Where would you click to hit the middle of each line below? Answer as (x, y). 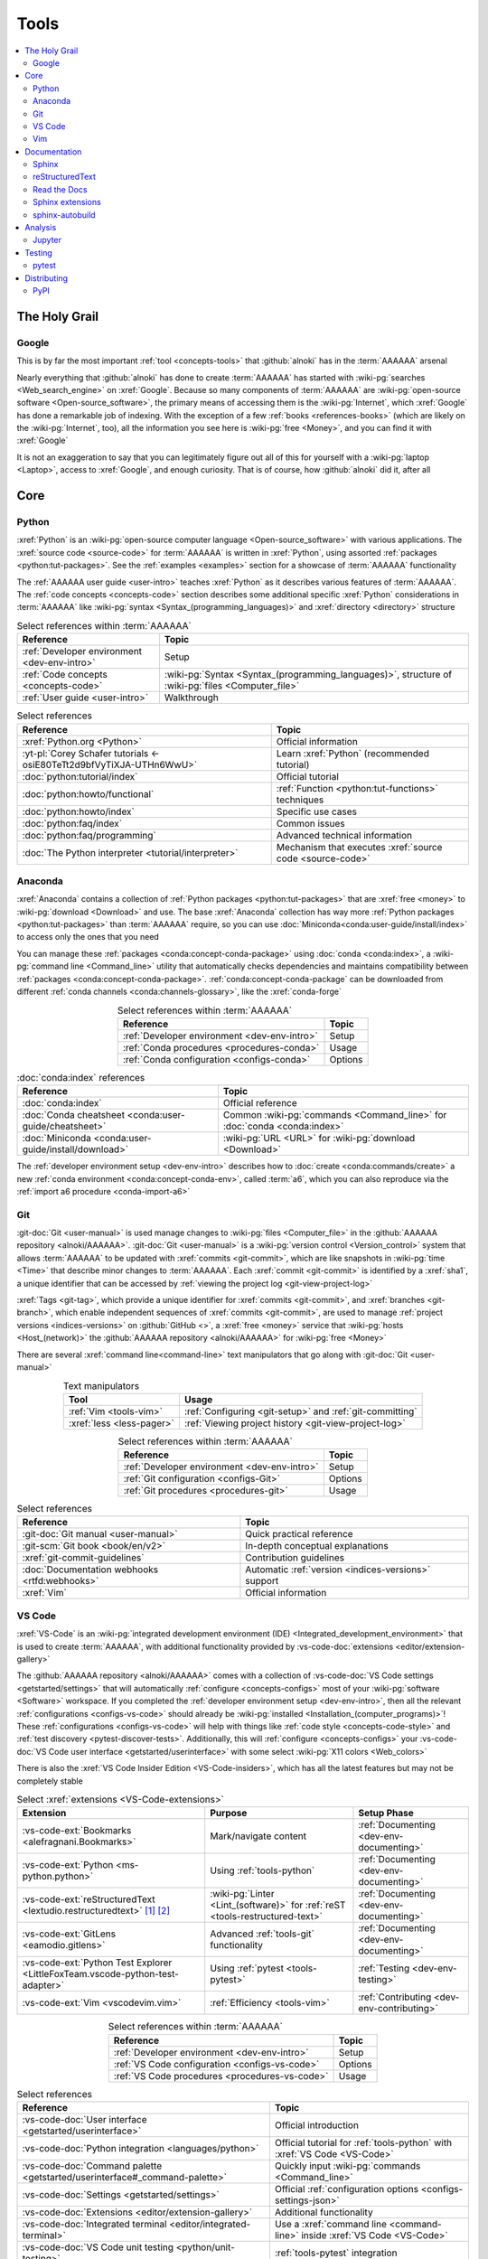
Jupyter (47, 240)
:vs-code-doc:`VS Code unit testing (98, 2247)
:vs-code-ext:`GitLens (69, 1934)
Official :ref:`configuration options (347, 2189)
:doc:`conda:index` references (81, 1077)
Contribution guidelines (295, 1558)
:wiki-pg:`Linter (242, 1894)
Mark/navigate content (258, 1836)
